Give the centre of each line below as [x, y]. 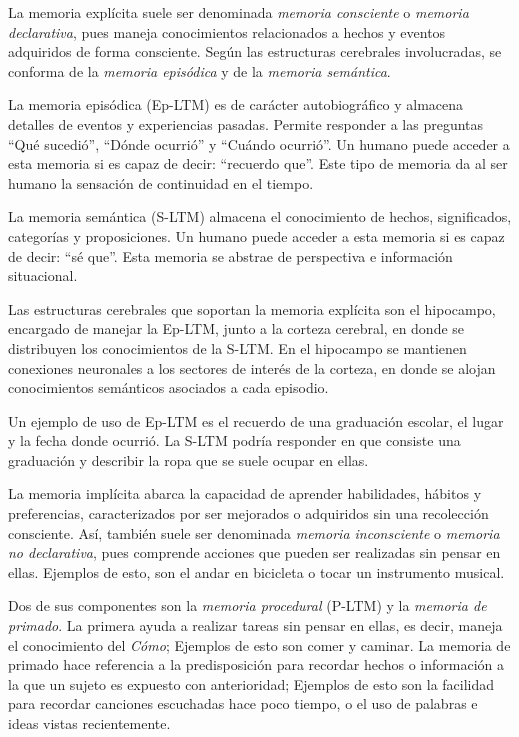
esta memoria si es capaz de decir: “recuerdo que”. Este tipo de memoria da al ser [258, 163]
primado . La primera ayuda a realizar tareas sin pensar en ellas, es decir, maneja [255, 625]
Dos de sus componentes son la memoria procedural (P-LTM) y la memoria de [247, 605]
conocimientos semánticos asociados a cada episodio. [168, 387]
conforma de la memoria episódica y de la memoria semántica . [199, 70]
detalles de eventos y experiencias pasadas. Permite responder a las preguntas [246, 123]
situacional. [43, 275]
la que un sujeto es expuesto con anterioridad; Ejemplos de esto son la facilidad [251, 683]
